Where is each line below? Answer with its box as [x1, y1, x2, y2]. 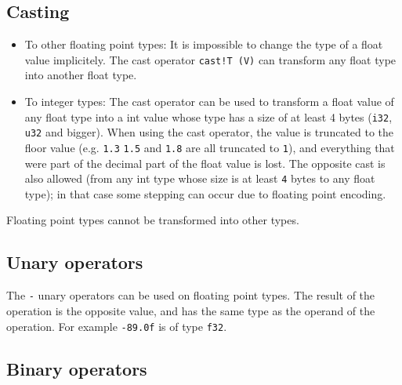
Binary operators [6, 356, 147, 380]
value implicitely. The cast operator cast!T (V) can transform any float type [24, 51, 397, 67]
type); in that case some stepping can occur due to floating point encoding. [24, 185, 386, 202]
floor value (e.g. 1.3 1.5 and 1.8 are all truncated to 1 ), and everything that [24, 139, 395, 155]
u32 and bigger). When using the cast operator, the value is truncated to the [24, 124, 394, 140]
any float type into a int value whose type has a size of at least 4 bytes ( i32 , [24, 108, 393, 125]
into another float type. [24, 67, 137, 83]
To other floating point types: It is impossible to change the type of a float [24, 36, 383, 53]
